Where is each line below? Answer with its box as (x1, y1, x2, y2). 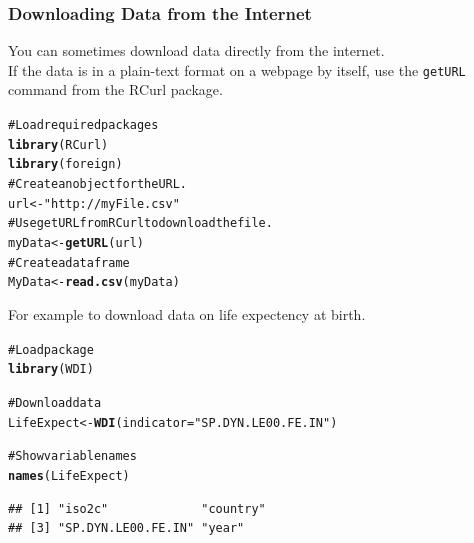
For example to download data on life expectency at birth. (8, 303, 366, 324)
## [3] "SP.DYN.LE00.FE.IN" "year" (8, 521, 245, 536)
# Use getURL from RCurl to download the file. (8, 216, 273, 231)
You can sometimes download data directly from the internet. (8, 40, 385, 61)
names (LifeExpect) (8, 468, 130, 483)
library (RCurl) (8, 137, 109, 152)
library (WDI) (8, 362, 94, 377)
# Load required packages (8, 118, 159, 133)
